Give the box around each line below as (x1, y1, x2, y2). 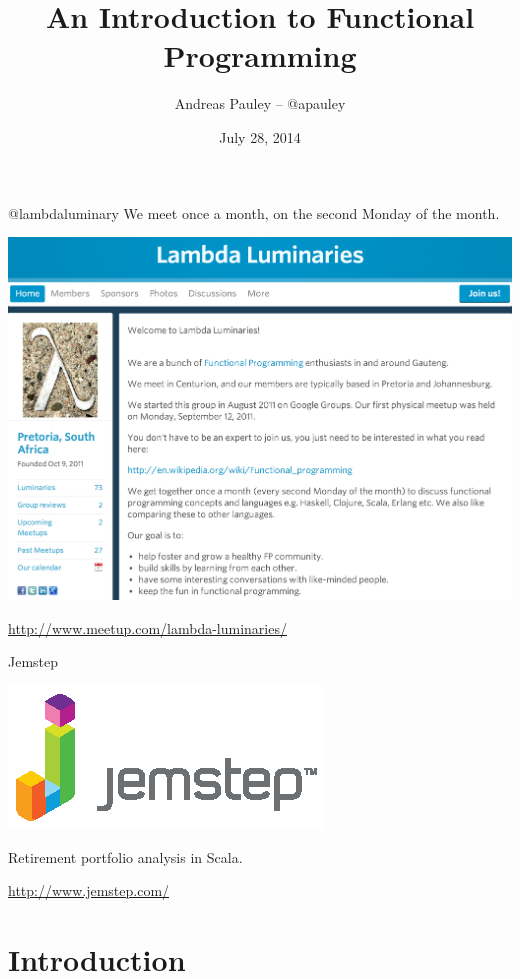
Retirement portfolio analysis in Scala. (8, 846, 243, 867)
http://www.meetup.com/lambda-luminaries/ (8, 617, 287, 638)
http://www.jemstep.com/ (8, 880, 170, 901)
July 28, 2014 (219, 126, 301, 147)
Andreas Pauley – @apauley (174, 93, 346, 114)
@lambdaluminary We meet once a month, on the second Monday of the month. (8, 202, 500, 223)
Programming (163, 35, 357, 76)
